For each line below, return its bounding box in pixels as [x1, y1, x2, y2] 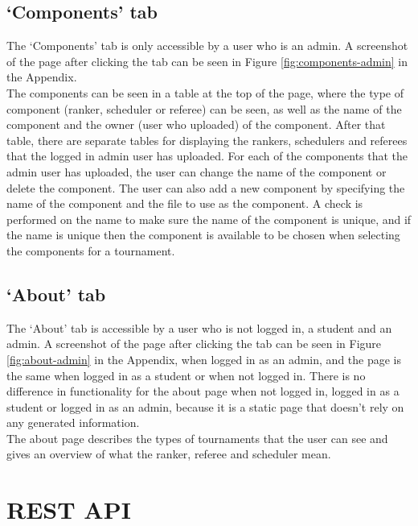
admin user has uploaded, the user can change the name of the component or [6, 163, 387, 180]
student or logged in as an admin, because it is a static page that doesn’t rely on [6, 398, 404, 415]
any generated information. [6, 414, 140, 431]
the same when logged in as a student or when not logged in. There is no [6, 367, 366, 383]
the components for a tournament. [6, 242, 175, 259]
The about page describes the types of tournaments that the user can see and [6, 429, 388, 446]
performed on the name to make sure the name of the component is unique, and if [6, 210, 412, 227]
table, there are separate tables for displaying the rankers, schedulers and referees [6, 131, 408, 148]
